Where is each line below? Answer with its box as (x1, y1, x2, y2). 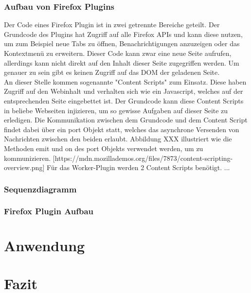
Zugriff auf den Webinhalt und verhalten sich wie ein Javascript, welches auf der (4, 86, 243, 96)
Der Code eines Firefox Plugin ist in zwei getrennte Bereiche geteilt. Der (4, 19, 220, 30)
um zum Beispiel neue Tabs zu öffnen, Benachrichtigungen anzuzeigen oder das (4, 38, 240, 49)
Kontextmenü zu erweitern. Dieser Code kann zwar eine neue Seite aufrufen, (4, 48, 232, 58)
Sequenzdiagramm (4, 183, 77, 195)
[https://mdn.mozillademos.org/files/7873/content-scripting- (53, 153, 233, 163)
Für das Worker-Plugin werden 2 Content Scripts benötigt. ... (46, 162, 230, 172)
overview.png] (4, 162, 45, 172)
